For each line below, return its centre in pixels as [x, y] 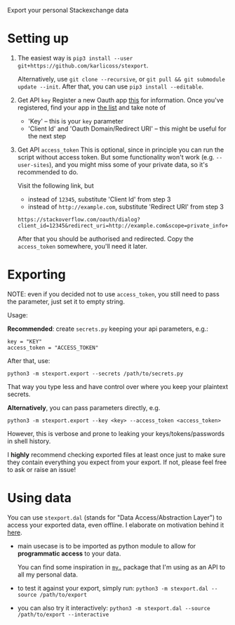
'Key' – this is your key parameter [76, 121]
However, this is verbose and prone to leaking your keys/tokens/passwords [116, 433]
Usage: [18, 315]
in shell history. [29, 441]
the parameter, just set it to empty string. [66, 301]
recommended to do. [48, 172]
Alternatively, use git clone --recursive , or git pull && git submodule [121, 79]
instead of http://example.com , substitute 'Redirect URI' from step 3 [126, 206]
